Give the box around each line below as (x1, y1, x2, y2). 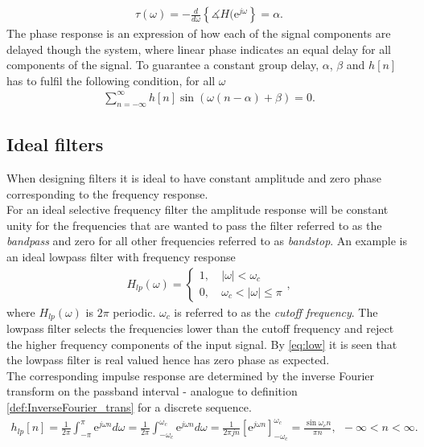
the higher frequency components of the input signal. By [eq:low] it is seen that (6, 335, 397, 352)
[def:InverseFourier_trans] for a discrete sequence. (6, 398, 252, 415)
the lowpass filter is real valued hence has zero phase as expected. (6, 351, 330, 368)
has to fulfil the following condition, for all (6, 72, 216, 88)
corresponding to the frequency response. (6, 185, 208, 202)
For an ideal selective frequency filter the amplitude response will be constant (6, 201, 389, 218)
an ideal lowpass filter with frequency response (6, 248, 236, 265)
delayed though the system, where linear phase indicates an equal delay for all (6, 40, 391, 57)
